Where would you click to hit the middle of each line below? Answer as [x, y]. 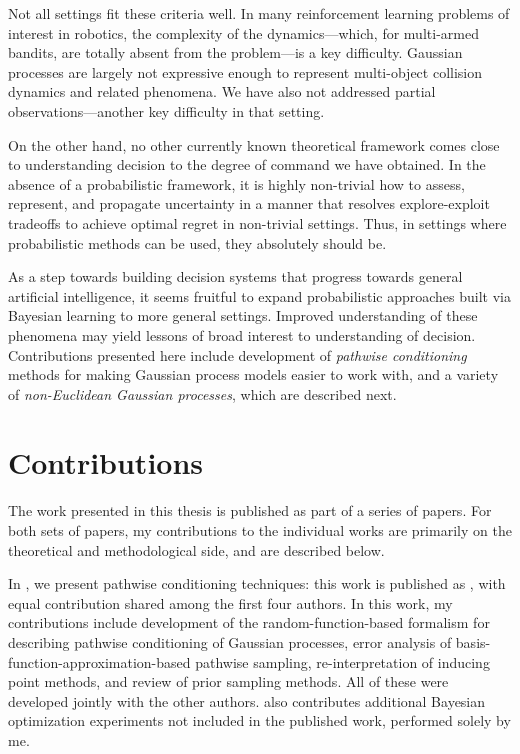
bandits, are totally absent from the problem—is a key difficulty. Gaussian [235, 52]
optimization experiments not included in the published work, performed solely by [259, 720]
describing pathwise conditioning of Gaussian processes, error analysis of [230, 641]
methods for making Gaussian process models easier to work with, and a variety [253, 374]
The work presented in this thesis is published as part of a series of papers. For [250, 510]
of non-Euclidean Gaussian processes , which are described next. [202, 393]
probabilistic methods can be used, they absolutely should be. [197, 242]
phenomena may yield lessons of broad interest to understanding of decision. [242, 334]
